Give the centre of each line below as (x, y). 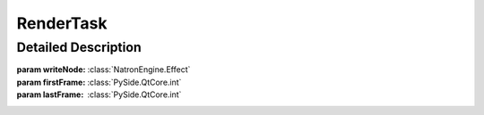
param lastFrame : (50, 94)
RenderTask (62, 23)
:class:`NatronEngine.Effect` (139, 70)
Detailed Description (79, 47)
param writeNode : (51, 70)
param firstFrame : (51, 82)
